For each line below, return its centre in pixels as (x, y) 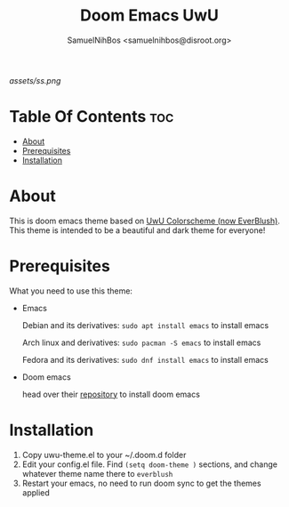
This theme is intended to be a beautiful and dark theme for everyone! (137, 230)
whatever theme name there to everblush (97, 473)
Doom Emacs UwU (149, 16)
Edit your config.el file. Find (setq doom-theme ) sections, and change (150, 464)
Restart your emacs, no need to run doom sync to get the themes (141, 483)
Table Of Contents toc (92, 117)
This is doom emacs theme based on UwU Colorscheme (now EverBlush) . (144, 221)
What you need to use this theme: (71, 291)
